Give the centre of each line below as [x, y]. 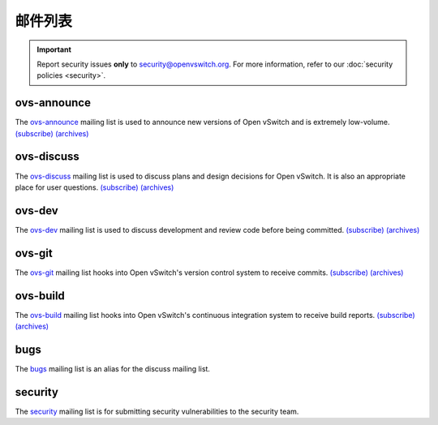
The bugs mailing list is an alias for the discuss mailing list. [113, 368]
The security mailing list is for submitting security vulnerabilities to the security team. [157, 411]
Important [54, 49]
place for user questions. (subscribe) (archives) [94, 187]
